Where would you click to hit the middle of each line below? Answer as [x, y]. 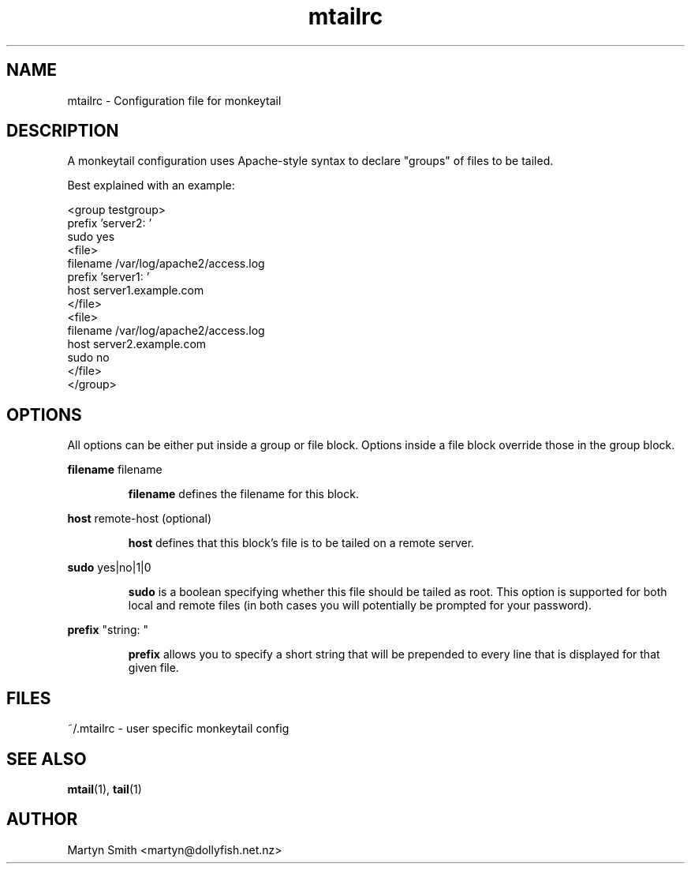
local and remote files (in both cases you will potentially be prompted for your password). [360, 606]
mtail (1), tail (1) [105, 789]
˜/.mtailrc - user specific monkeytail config [178, 729]
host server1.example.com [136, 291]
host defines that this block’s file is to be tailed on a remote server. [301, 543]
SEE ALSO [47, 759]
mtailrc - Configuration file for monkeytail [174, 100]
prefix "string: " [108, 630]
